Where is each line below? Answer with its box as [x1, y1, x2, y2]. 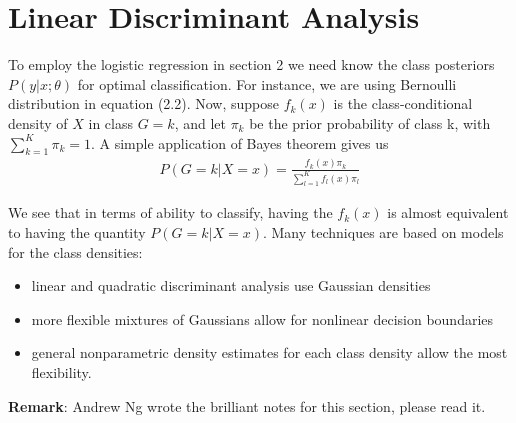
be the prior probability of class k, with [249, 112, 491, 133]
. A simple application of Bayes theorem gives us [90, 132, 389, 153]
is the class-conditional [333, 93, 473, 114]
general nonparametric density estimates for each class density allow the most [31, 342, 508, 363]
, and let [174, 112, 226, 133]
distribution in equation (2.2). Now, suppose [8, 93, 279, 114]
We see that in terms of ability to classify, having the [8, 202, 333, 223]
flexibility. [31, 362, 92, 383]
